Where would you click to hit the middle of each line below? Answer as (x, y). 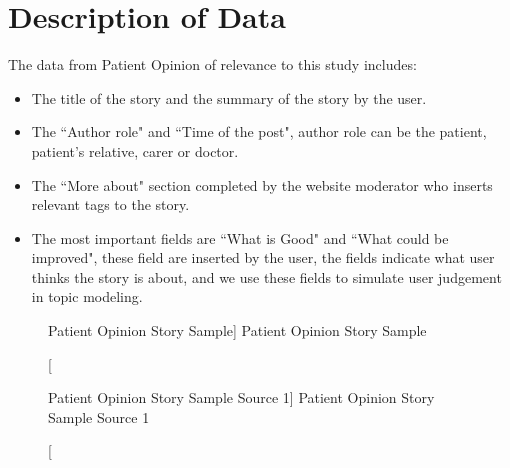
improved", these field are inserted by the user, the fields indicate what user (263, 257)
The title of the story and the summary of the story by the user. (229, 97)
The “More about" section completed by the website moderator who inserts (262, 184)
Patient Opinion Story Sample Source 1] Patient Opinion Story (241, 397)
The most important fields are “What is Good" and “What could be (240, 237)
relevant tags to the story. (110, 204)
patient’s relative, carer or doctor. (135, 150)
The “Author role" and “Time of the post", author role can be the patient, (259, 131)
